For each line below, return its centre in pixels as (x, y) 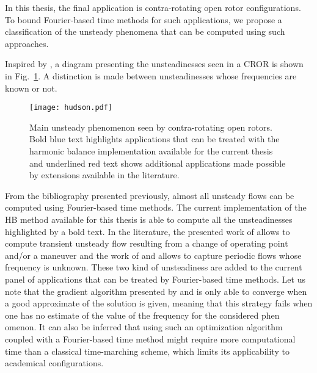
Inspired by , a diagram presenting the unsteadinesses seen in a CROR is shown (154, 64)
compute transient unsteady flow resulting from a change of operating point (147, 243)
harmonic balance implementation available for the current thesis (151, 151)
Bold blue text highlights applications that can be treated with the (155, 139)
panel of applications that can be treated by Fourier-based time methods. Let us (155, 279)
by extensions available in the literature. (104, 175)
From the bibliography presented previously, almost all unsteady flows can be (150, 195)
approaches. (27, 43)
